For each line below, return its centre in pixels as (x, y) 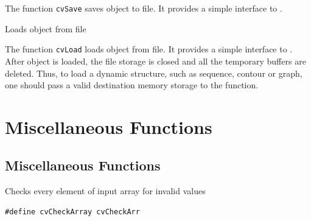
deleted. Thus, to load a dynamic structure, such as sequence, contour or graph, (154, 73)
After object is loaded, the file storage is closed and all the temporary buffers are (155, 61)
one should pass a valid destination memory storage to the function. (132, 85)
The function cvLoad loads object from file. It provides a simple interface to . (149, 49)
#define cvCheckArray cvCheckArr (72, 212)
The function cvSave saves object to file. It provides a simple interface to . (144, 8)
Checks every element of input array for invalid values (105, 191)
